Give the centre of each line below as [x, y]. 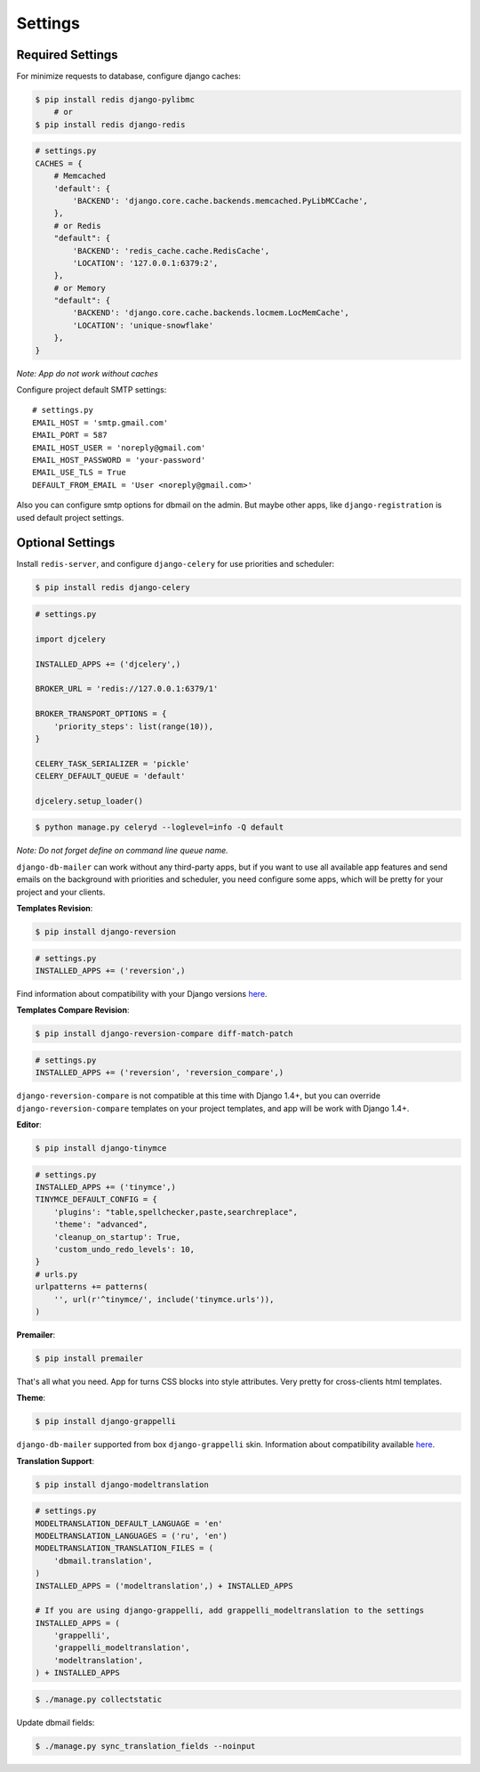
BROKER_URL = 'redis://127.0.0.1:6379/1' [127, 689]
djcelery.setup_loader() [89, 801]
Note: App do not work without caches [88, 373]
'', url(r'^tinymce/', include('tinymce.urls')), [164, 1299]
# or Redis [77, 226]
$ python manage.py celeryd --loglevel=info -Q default [160, 827]
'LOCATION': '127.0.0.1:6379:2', [145, 263]
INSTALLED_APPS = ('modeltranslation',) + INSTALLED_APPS [164, 1586]
